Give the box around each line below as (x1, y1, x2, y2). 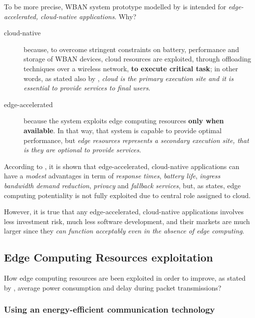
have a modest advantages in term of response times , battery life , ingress (4, 171, 221, 181)
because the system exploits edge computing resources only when (24, 116, 224, 126)
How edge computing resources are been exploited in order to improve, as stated (4, 273, 246, 283)
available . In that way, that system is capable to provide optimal (24, 125, 222, 135)
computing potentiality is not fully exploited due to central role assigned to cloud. (4, 190, 251, 200)
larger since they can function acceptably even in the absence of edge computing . (4, 226, 245, 236)
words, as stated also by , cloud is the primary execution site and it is (24, 73, 234, 83)
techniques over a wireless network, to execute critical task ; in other (24, 63, 238, 73)
